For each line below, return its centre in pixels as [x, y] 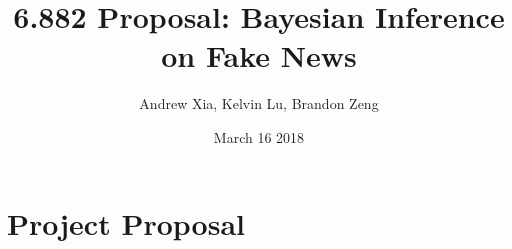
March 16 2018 [259, 136]
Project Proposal [126, 222]
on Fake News [259, 55]
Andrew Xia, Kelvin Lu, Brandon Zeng [259, 103]
